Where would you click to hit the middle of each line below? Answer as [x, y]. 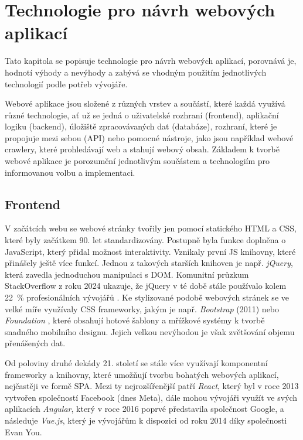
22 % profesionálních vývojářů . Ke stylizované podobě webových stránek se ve [147, 297]
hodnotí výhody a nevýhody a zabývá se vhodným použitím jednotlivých [136, 72]
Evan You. [23, 432]
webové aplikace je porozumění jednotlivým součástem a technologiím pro [137, 161]
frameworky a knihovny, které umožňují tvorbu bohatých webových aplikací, [142, 374]
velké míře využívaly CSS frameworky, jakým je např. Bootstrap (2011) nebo [142, 308]
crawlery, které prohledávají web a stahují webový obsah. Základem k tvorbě [142, 149]
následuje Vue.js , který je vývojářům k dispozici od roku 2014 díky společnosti [146, 420]
